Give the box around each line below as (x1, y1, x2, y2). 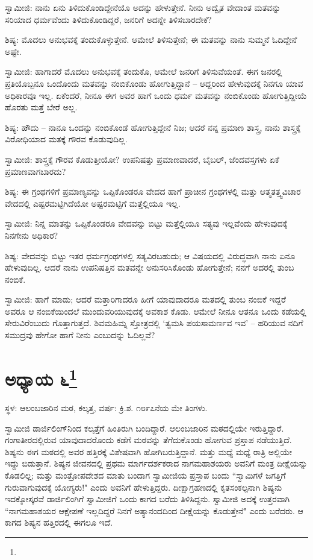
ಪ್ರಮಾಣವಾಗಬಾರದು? (5, 165, 66, 177)
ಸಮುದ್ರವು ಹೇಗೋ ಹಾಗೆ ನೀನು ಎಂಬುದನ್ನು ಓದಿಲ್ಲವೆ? (5, 329, 155, 341)
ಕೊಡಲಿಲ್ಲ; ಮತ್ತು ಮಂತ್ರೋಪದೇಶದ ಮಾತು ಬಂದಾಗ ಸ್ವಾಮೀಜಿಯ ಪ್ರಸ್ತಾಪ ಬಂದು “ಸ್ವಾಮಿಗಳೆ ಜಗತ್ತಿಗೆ (5, 469, 286, 482)
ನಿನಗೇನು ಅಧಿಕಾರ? (5, 228, 58, 241)
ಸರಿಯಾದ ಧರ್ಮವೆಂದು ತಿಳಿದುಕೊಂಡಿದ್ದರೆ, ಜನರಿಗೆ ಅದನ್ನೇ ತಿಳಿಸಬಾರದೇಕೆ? (5, 13, 212, 25)
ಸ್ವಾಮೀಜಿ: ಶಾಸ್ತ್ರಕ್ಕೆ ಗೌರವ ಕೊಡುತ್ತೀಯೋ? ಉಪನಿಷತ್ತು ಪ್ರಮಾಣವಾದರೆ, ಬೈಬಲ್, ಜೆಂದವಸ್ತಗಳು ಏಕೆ (5, 153, 279, 165)
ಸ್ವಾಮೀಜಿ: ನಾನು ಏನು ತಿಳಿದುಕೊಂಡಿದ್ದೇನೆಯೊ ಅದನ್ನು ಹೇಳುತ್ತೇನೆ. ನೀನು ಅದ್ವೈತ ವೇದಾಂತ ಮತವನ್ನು (5, 1, 281, 13)
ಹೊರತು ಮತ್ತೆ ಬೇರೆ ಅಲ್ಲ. (5, 101, 78, 113)
